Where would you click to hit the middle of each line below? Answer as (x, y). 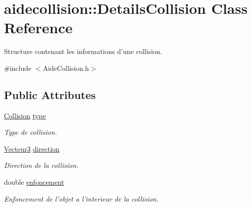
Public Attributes (50, 94)
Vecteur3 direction (32, 148)
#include (18, 68)
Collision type (25, 115)
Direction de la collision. (41, 165)
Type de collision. (31, 132)
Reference (38, 27)
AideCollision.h (66, 68)
